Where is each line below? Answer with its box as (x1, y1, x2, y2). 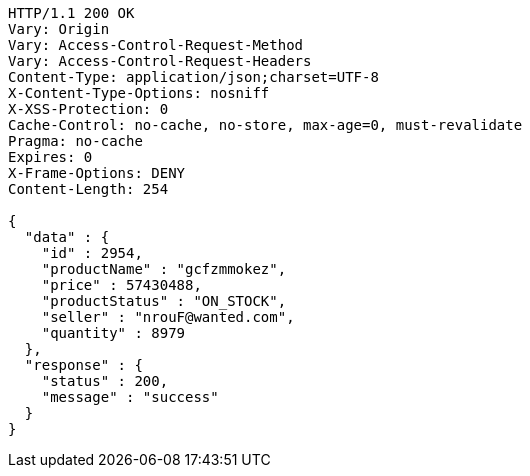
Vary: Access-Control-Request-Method (8, 37, 304, 53)
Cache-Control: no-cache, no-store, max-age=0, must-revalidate (8, 117, 523, 133)
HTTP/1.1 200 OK (8, 5, 135, 21)
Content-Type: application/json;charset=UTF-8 (8, 69, 379, 85)
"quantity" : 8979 (41, 325, 186, 341)
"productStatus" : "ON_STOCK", (41, 293, 287, 309)
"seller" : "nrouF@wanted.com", (41, 309, 295, 325)
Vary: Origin (8, 21, 110, 37)
